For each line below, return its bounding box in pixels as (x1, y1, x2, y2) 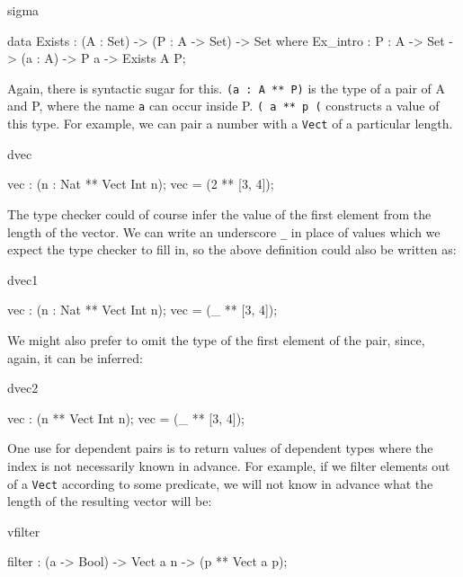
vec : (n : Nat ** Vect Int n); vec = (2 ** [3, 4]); (7, 174, 274, 193)
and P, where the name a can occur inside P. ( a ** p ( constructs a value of (7, 96, 440, 115)
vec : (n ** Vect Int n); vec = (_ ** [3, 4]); (7, 408, 245, 427)
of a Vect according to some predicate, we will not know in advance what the (7, 474, 433, 493)
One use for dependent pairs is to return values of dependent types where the (7, 439, 433, 457)
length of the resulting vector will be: (7, 492, 212, 510)
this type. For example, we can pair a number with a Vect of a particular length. (7, 114, 453, 133)
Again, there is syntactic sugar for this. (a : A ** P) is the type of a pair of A (7, 78, 446, 97)
